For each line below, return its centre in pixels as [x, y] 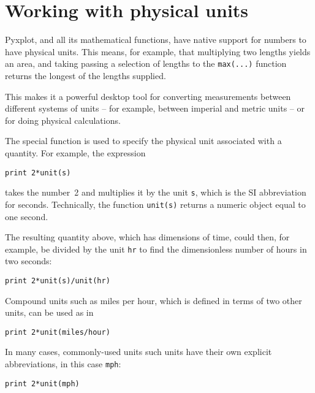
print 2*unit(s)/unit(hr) [58, 280]
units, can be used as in [49, 312]
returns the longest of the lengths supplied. [85, 75]
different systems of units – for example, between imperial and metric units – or [155, 108]
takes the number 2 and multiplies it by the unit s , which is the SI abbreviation [156, 192]
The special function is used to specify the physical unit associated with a [143, 141]
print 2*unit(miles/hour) [58, 332]
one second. [27, 216]
